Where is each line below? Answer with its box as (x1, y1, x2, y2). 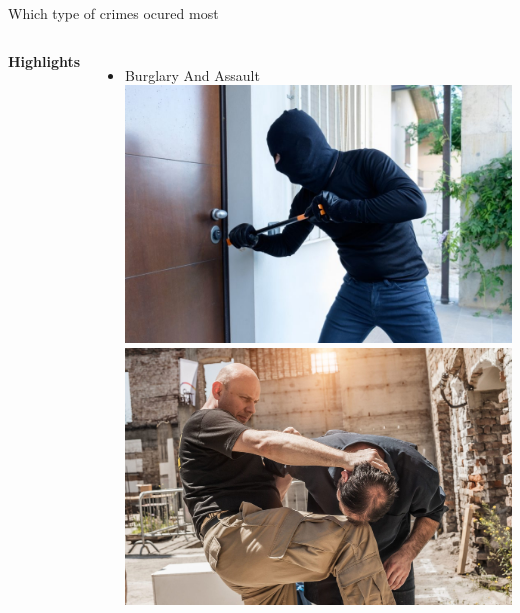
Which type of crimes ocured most (8, 3, 219, 23)
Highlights (8, 50, 81, 71)
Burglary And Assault (124, 64, 260, 85)
